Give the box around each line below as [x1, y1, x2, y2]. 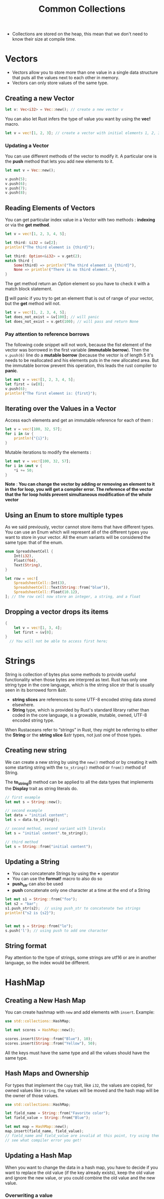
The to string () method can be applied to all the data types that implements [5, 779, 154, 786]
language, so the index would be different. [5, 960, 90, 966]
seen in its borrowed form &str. [5, 687, 67, 693]
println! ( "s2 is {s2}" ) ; [5, 910, 56, 915]
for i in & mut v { [5, 463, 42, 468]
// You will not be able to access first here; [9, 639, 108, 644]
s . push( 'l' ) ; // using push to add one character [5, 928, 108, 933]
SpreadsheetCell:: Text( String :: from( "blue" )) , [14, 585, 110, 590]
